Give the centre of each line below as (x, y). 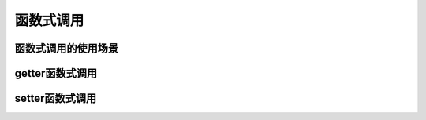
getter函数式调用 (56, 73)
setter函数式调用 (56, 98)
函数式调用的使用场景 (66, 48)
